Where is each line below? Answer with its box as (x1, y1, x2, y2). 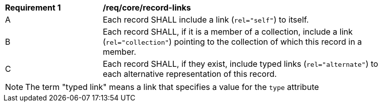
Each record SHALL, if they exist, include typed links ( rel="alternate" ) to (103, 59, 378, 69)
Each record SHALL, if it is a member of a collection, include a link (103, 27, 353, 37)
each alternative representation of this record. (103, 69, 277, 79)
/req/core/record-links (103, 3, 191, 13)
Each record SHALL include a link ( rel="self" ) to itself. (103, 15, 309, 25)
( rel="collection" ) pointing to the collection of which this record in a (103, 37, 362, 47)
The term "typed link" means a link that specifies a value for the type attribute (25, 82, 319, 92)
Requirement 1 (5, 3, 61, 13)
